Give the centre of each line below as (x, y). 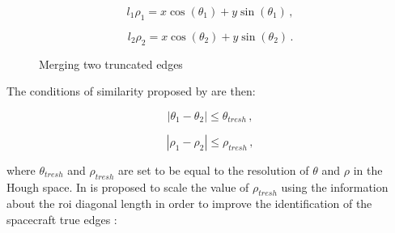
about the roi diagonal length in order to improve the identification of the (189, 203)
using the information (335, 186)
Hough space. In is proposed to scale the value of (128, 186)
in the (368, 169)
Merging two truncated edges (111, 64)
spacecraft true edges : (62, 219)
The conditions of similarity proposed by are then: (131, 91)
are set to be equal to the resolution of (214, 169)
